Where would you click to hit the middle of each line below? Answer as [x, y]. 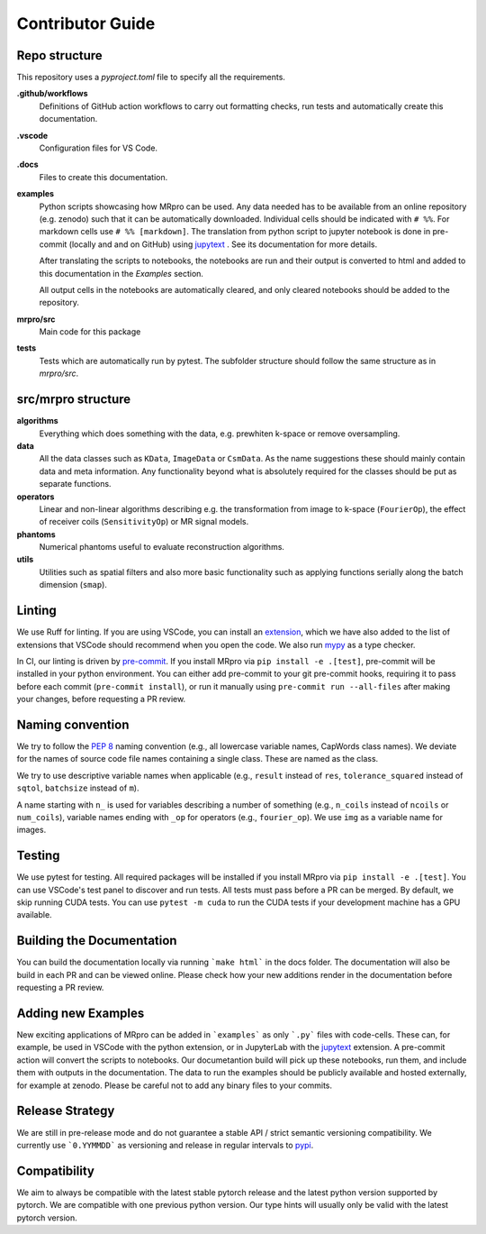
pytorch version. [47, 1218]
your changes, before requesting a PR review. [101, 699]
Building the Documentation [97, 941]
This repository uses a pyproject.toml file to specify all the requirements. [151, 78]
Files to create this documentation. [103, 177]
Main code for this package [90, 332]
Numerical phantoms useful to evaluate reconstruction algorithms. [162, 547]
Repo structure [59, 55]
